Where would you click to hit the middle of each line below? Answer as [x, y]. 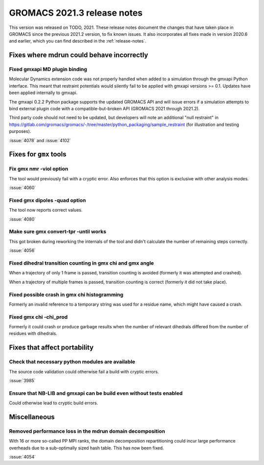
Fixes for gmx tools [38, 154]
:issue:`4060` [22, 188]
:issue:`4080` [22, 219]
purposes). [20, 131]
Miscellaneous [32, 417]
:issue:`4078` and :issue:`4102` [40, 140]
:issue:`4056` [22, 250]
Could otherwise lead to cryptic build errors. [54, 403]
